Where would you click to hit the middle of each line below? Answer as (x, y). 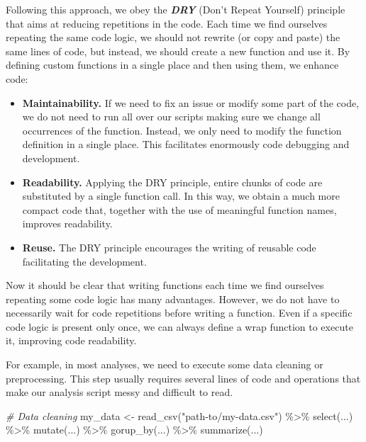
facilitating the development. (84, 261)
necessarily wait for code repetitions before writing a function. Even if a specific (179, 313)
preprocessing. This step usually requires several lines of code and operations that (183, 378)
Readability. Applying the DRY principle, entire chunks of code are (172, 182)
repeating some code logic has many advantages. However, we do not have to (173, 299)
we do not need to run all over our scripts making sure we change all (171, 117)
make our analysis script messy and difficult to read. (120, 392)
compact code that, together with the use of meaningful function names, (179, 209)
